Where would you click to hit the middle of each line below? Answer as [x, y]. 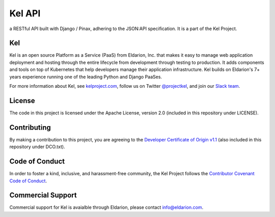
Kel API [25, 13]
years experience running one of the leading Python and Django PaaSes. [86, 77]
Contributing [30, 127]
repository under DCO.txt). [37, 147]
